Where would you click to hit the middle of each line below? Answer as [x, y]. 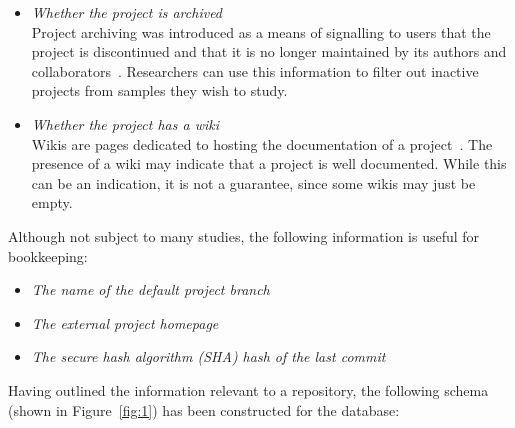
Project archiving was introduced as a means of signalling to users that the [261, 31]
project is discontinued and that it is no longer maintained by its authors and [269, 51]
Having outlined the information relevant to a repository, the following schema [248, 389]
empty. [52, 202]
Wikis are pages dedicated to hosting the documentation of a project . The [262, 143]
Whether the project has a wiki [125, 123]
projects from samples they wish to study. [159, 90]
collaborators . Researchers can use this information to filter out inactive [255, 70]
